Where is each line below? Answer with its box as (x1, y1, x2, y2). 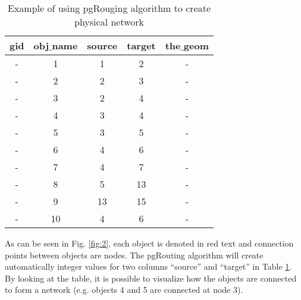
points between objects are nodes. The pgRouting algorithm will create (5, 248, 264, 261)
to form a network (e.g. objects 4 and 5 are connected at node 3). (5, 283, 243, 296)
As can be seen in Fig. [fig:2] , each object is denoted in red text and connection (5, 237, 294, 249)
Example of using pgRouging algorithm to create (7, 1, 211, 15)
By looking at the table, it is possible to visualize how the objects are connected (5, 271, 297, 284)
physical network (74, 15, 145, 29)
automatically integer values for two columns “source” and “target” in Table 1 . (5, 260, 292, 273)
